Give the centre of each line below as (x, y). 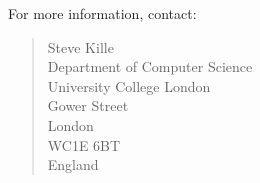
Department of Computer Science (150, 66)
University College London (129, 85)
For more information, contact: (102, 13)
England (73, 164)
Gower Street (88, 105)
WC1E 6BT (84, 144)
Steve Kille (80, 46)
